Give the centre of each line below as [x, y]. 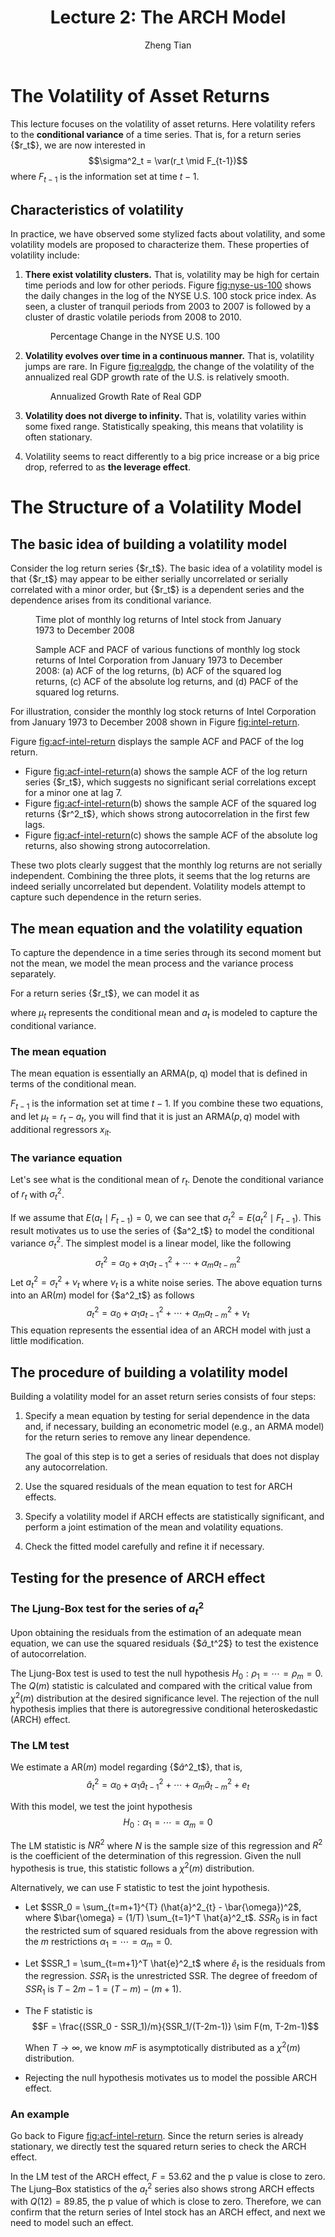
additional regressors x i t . [61, 1130]
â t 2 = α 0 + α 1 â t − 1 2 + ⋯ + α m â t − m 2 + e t [168, 1785]
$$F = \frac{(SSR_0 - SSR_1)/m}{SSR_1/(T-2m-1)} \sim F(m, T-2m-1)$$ [175, 2026]
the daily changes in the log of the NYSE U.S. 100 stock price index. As [170, 296]
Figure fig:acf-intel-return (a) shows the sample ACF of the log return [166, 772]
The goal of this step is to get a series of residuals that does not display [172, 1457]
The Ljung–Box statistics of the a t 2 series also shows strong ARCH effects [162, 2189]
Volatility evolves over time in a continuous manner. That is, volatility [169, 356]
